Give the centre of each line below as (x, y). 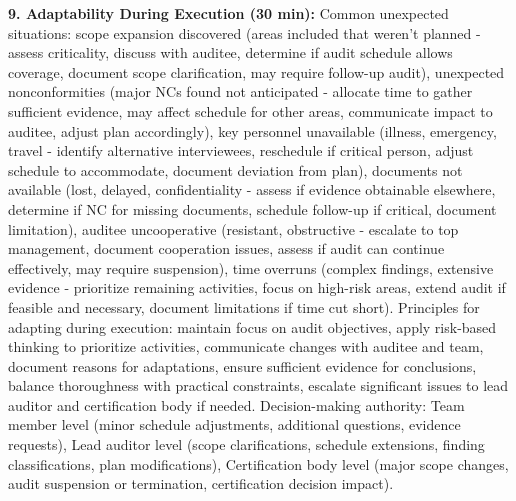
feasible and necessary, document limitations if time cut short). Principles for (244, 306)
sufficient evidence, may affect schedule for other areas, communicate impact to (250, 110)
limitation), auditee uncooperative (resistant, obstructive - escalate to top (233, 228)
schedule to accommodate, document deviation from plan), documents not (235, 169)
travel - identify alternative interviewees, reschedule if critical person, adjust (241, 150)
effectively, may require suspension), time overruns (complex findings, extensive (251, 267)
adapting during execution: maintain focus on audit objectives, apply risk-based (252, 326)
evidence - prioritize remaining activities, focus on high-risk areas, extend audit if (257, 287)
